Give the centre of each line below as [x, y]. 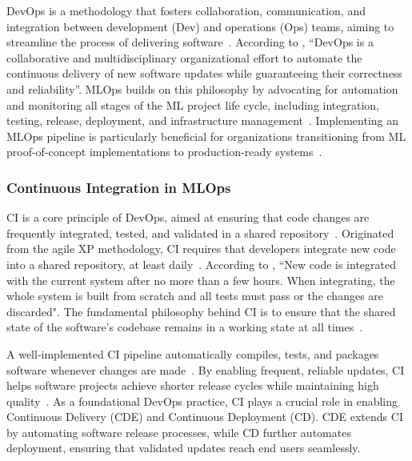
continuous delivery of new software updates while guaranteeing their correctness [204, 73]
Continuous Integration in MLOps [119, 187]
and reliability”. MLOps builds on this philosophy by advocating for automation [202, 88]
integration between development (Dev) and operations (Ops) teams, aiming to [200, 26]
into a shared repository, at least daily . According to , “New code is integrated [201, 264]
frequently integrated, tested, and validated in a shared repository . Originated [200, 233]
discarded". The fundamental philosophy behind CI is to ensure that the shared [201, 311]
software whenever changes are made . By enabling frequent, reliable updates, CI [206, 369]
